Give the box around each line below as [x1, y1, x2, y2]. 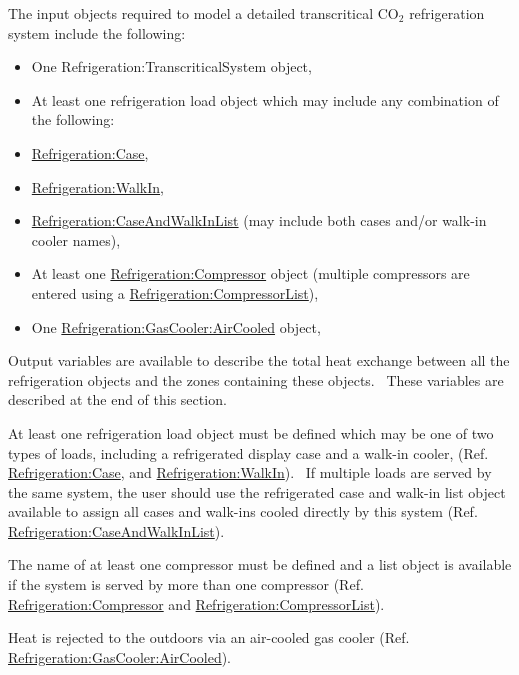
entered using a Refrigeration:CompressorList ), [31, 282, 319, 303]
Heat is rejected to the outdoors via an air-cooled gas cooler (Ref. [8, 627, 410, 648]
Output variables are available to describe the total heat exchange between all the [8, 350, 510, 371]
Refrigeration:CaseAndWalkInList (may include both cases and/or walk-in [31, 210, 487, 231]
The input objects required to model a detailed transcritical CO [8, 3, 399, 23]
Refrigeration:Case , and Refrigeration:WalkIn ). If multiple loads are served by [8, 462, 492, 483]
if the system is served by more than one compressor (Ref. [8, 574, 364, 595]
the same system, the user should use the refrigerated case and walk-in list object [8, 481, 506, 502]
